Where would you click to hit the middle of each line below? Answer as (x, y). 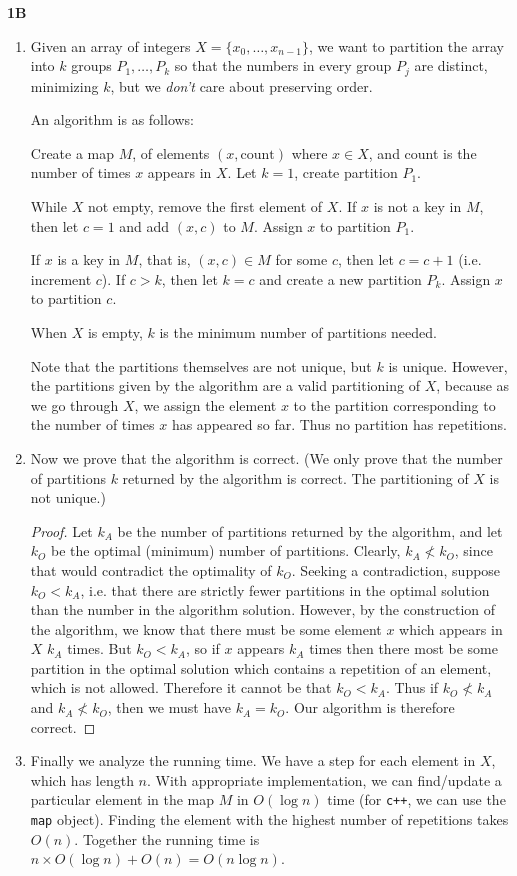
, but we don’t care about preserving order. (241, 85)
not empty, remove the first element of (205, 206)
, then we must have (169, 707)
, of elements (171, 152)
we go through (74, 404)
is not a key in (417, 206)
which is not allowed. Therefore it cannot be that (181, 687)
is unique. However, (448, 365)
